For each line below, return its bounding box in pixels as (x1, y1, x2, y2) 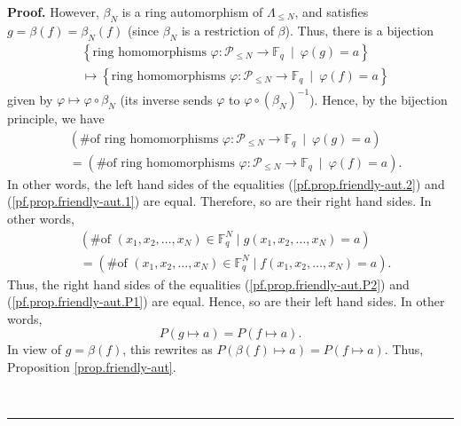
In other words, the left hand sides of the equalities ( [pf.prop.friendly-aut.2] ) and (7, 174, 445, 193)
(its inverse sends (120, 90, 213, 108)
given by (7, 90, 53, 108)
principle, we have (7, 109, 105, 128)
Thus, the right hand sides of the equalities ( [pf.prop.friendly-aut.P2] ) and (7, 274, 410, 293)
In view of (7, 340, 62, 359)
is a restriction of (181, 20, 274, 39)
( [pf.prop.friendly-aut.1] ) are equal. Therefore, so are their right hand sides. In (7, 192, 432, 210)
